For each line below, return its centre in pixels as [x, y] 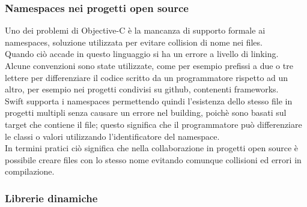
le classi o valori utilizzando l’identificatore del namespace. [112, 136]
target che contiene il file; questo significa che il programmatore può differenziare [153, 124]
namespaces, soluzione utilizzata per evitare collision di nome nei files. [134, 42]
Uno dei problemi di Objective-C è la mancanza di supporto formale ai [135, 30]
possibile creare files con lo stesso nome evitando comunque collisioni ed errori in [153, 159]
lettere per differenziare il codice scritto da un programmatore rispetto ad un [147, 77]
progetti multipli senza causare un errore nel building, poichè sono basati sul [146, 112]
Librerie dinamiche [51, 198]
